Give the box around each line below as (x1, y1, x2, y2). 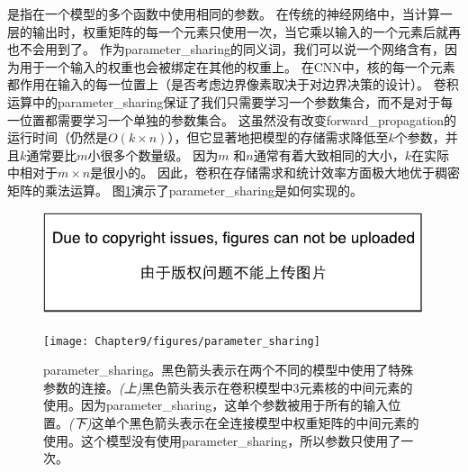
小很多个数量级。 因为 (87, 145, 219, 164)
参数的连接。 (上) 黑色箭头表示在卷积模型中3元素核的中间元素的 (43, 377, 413, 396)
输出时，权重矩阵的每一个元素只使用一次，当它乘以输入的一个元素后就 (31, 22, 448, 41)
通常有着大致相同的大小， (253, 145, 405, 164)
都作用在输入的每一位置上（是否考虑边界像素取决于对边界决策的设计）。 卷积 (7, 75, 459, 94)
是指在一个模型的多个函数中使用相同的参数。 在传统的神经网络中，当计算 (7, 5, 440, 23)
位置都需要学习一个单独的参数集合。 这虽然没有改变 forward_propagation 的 (19, 110, 457, 129)
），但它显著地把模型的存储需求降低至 (167, 128, 389, 147)
